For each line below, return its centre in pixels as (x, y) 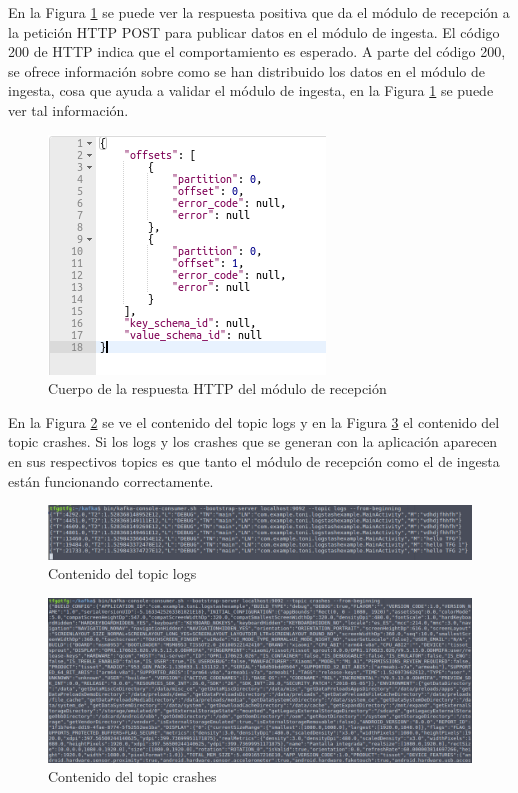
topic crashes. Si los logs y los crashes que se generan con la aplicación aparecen (253, 441)
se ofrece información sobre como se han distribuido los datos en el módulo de (246, 70)
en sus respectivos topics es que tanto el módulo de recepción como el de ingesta (254, 460)
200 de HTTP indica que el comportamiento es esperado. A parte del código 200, (257, 51)
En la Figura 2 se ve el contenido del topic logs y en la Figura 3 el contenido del (254, 421)
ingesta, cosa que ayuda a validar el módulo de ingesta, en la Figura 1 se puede (251, 90)
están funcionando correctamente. (111, 480)
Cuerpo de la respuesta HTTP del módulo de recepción (217, 388)
